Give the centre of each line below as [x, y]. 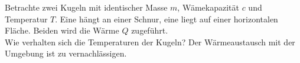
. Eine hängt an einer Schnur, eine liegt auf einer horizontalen [167, 19]
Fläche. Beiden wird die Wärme [62, 30]
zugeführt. [150, 30]
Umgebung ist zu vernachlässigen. [66, 53]
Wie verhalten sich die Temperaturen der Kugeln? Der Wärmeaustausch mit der [150, 42]
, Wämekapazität [208, 7]
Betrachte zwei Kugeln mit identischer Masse [86, 7]
